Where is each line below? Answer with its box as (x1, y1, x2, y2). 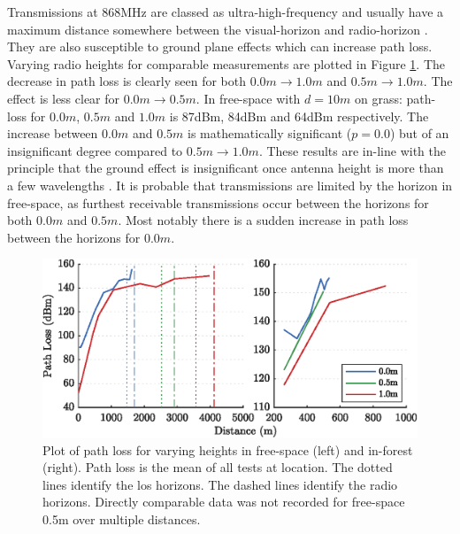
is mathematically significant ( (188, 124, 352, 143)
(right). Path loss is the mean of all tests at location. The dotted (42, 458, 393, 476)
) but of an (389, 124, 449, 143)
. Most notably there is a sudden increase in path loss (118, 211, 409, 229)
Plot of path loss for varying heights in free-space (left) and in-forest (42, 440, 413, 459)
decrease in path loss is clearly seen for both (7, 72, 246, 90)
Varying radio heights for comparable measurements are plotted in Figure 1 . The (7, 54, 445, 73)
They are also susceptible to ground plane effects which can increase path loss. (7, 37, 433, 56)
